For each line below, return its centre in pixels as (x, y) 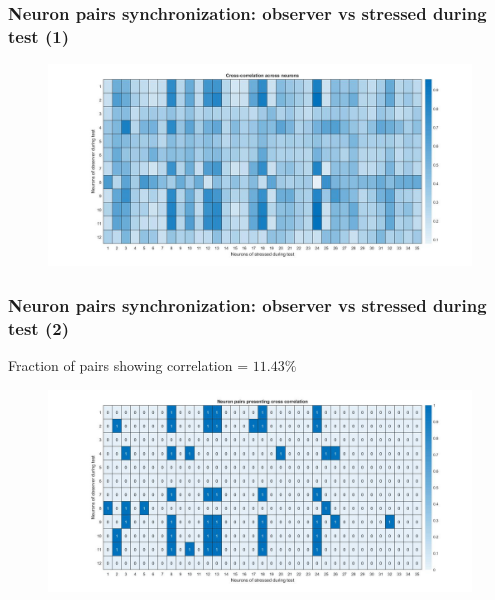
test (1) (38, 35)
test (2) (38, 327)
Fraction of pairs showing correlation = (128, 364)
